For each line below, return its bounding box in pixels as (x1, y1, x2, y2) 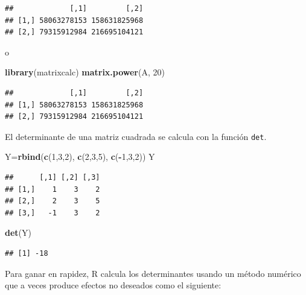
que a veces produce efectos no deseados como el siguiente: (5, 279, 222, 291)
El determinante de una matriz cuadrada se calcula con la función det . (5, 130, 267, 142)
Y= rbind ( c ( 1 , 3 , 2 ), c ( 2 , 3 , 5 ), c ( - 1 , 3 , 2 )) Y (5, 150, 155, 163)
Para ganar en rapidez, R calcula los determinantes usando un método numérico (5, 267, 301, 279)
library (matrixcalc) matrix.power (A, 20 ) (5, 66, 165, 78)
